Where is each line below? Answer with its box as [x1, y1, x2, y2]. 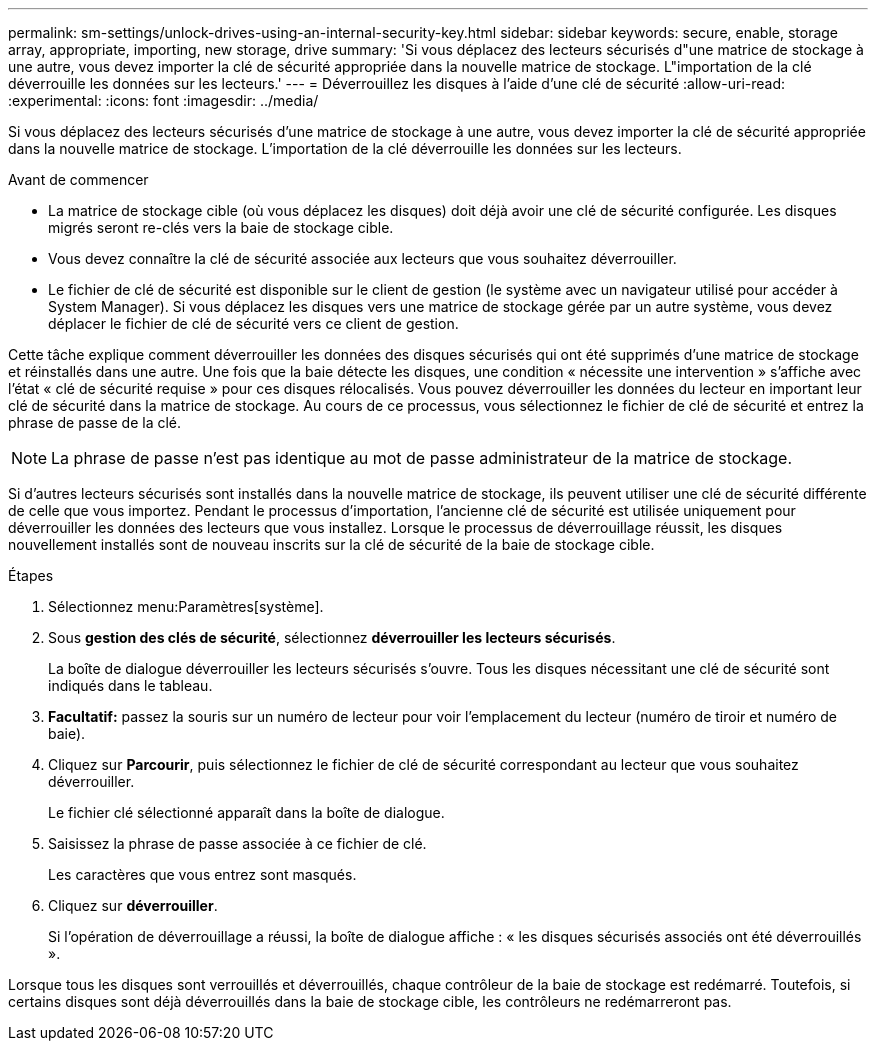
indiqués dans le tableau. [48, 677, 213, 694]
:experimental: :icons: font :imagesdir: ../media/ [8, 92, 319, 109]
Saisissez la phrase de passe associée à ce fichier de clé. [48, 835, 427, 852]
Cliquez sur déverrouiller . [48, 897, 218, 914]
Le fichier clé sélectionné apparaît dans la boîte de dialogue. [48, 804, 445, 821]
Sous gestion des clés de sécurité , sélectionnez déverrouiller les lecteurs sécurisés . [48, 629, 616, 646]
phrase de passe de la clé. [8, 414, 182, 431]
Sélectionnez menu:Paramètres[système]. [48, 598, 324, 615]
